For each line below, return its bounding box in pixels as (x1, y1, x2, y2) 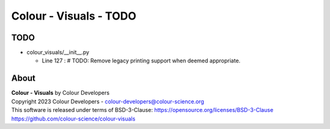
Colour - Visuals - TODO (11, 9, 137, 23)
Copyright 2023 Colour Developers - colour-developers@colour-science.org (11, 98, 205, 105)
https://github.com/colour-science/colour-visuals (11, 115, 136, 122)
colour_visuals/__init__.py (26, 49, 90, 56)
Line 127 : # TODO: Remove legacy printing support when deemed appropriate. (42, 57, 241, 64)
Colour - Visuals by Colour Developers (11, 89, 110, 97)
